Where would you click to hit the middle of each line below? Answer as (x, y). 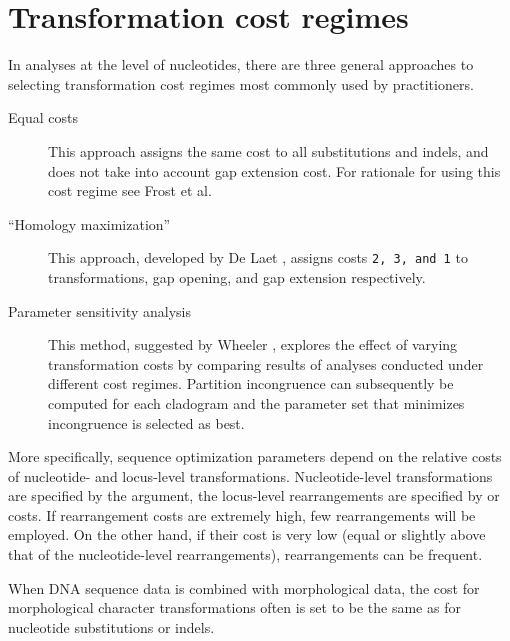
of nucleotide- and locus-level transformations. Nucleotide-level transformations (250, 475)
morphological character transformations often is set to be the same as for (234, 607)
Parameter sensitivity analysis (99, 310)
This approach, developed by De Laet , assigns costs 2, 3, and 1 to (258, 257)
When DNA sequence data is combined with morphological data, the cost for (244, 587)
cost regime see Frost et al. (130, 190)
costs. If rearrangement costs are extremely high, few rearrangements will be (242, 514)
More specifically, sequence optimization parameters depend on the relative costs (255, 456)
